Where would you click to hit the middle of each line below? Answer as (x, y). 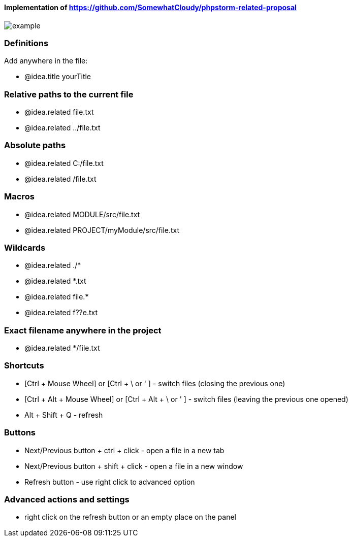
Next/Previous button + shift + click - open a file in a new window (134, 466)
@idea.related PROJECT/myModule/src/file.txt (102, 230)
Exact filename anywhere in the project (83, 330)
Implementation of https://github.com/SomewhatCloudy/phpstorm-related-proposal (150, 7)
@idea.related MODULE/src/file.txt (82, 214)
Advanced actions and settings (67, 499)
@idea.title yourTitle (58, 77)
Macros (19, 197)
